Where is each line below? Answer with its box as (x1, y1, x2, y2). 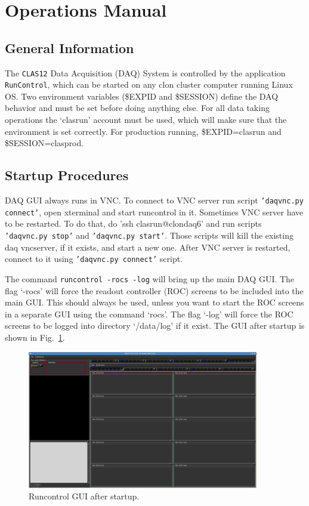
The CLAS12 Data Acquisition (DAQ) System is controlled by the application (5, 66, 286, 79)
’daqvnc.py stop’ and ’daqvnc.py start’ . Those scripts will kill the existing (5, 229, 293, 241)
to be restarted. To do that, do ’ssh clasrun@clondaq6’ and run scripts (5, 217, 262, 230)
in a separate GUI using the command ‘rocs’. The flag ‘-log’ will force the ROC (5, 307, 293, 320)
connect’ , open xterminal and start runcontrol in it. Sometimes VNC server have (5, 205, 304, 218)
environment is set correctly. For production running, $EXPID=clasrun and (5, 125, 282, 137)
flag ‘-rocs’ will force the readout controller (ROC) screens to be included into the (5, 284, 304, 297)
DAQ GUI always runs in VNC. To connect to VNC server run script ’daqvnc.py (5, 194, 304, 206)
